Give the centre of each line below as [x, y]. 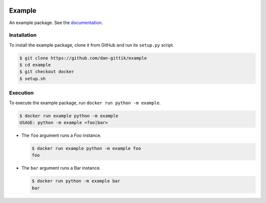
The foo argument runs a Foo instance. [62, 135]
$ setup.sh [33, 78]
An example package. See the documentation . [56, 23]
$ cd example [35, 65]
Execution [21, 93]
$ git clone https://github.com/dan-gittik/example [83, 58]
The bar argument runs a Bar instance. [61, 168]
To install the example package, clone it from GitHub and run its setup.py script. [92, 45]
